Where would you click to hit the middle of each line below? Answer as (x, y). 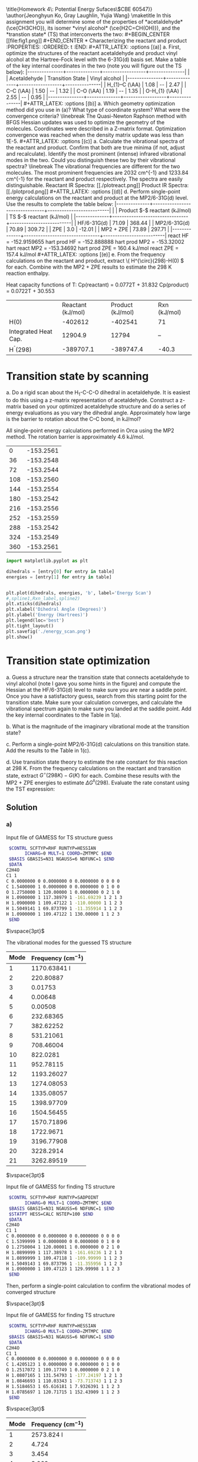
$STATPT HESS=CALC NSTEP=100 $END (51, 1214)
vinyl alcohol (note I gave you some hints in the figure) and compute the (93, 683)
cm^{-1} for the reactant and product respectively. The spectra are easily (94, 179)
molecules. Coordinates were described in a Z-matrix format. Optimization (96, 128)
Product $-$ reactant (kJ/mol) (155, 210)
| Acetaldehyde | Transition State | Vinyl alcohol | (65, 78)
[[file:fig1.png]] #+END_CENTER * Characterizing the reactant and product (97, 41)
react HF (178, 236)
